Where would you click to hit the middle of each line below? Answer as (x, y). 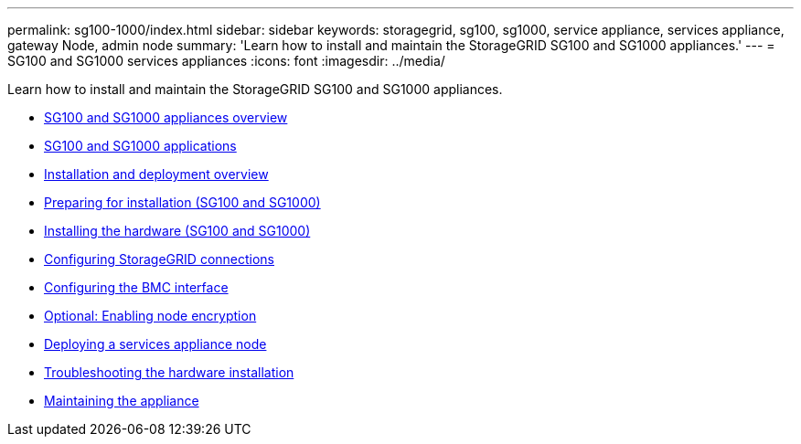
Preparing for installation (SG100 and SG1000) (182, 202)
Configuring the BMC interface (136, 287)
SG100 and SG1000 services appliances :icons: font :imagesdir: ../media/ (226, 61)
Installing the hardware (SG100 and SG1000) (177, 231)
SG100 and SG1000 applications (140, 146)
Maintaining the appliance (122, 401)
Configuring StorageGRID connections (159, 259)
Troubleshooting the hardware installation (169, 372)
